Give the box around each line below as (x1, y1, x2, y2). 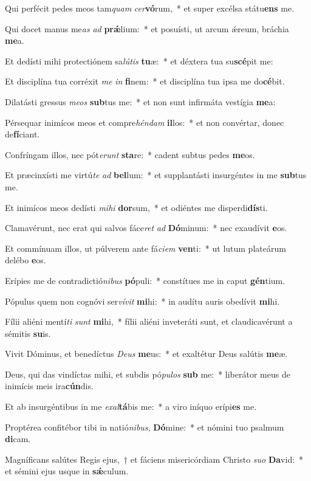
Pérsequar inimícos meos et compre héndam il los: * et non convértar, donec (5, 116, 284, 128)
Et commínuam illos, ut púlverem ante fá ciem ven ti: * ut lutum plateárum (5, 241, 286, 254)
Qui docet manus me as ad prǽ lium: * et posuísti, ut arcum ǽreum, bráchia (5, 22, 289, 35)
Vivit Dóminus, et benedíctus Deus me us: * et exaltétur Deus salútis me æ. (5, 347, 288, 360)
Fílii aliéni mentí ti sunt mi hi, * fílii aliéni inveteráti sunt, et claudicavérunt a (5, 315, 293, 328)
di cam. (5, 432, 31, 445)
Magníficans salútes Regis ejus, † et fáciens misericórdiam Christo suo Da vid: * (5, 452, 304, 465)
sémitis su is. (5, 327, 51, 339)
